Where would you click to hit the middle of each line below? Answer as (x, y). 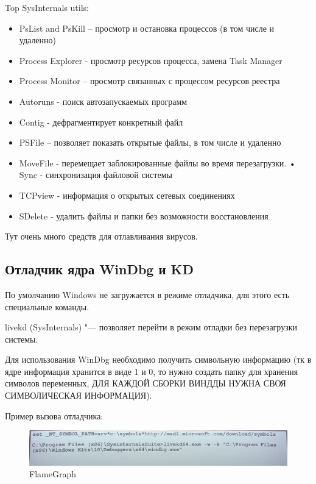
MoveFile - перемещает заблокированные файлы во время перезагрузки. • (157, 162)
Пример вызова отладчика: (54, 415)
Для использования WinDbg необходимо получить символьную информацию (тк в (158, 359)
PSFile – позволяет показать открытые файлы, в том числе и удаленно (150, 142)
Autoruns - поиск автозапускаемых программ (103, 101)
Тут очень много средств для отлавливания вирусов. (101, 236)
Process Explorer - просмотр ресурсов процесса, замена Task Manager (151, 60)
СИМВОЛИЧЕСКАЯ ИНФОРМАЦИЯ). (79, 395)
